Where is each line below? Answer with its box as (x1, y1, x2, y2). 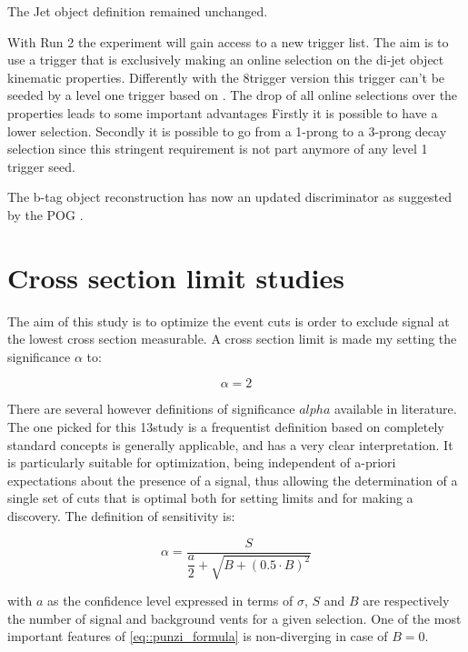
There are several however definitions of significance (7, 399, 295, 418)
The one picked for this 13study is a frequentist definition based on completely (7, 417, 444, 436)
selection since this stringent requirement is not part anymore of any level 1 (7, 139, 428, 158)
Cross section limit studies (7, 258, 345, 296)
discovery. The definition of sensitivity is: (7, 507, 235, 525)
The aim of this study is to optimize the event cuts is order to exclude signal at (7, 311, 450, 330)
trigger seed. (7, 156, 75, 176)
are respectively (363, 591, 450, 610)
